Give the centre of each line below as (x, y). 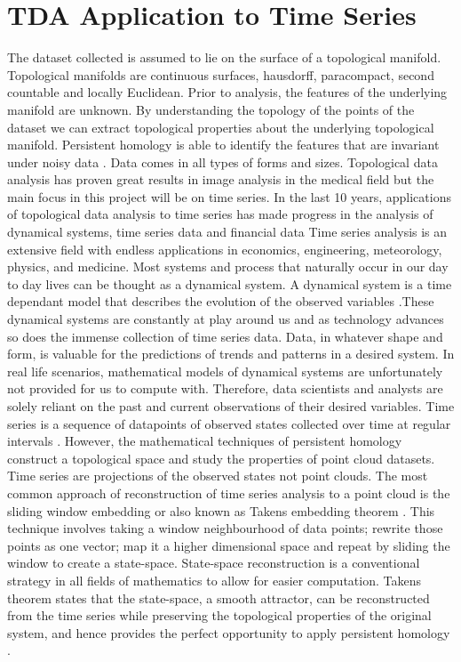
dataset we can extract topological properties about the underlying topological (221, 127)
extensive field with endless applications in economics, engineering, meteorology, (225, 249)
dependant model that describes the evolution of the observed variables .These (221, 301)
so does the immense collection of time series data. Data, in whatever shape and (225, 336)
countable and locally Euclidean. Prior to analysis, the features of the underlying (227, 92)
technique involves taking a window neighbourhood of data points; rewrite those (225, 528)
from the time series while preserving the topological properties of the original (219, 615)
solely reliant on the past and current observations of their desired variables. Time (231, 406)
